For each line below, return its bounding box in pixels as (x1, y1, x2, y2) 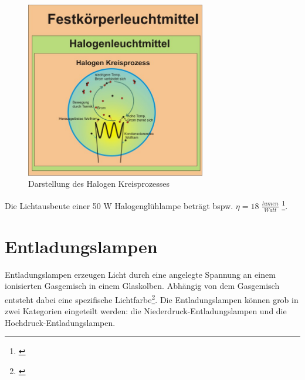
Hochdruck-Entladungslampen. (5, 316, 116, 328)
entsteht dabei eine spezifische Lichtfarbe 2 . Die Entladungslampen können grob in (5, 291, 299, 305)
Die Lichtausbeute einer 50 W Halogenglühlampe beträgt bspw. (5, 199, 233, 211)
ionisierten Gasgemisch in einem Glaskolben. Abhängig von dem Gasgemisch (5, 280, 280, 292)
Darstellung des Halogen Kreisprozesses (28, 177, 170, 190)
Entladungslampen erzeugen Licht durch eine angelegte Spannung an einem (5, 268, 276, 280)
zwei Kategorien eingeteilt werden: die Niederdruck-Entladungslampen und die (5, 305, 287, 317)
